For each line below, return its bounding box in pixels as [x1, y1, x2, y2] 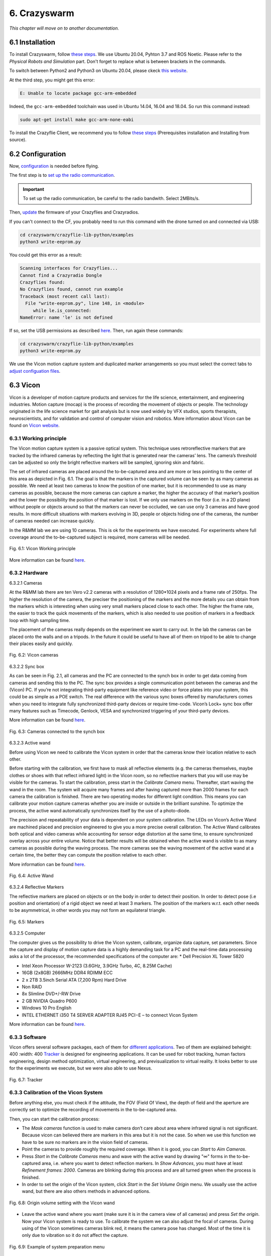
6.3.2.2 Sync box [9, 663, 45, 669]
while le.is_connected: [33, 307, 92, 313]
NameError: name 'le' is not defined [20, 315, 113, 320]
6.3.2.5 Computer [9, 930, 46, 936]
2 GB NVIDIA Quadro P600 [22, 998, 77, 1004]
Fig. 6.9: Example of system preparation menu [9, 1243, 105, 1249]
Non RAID [22, 984, 42, 990]
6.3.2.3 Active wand [9, 740, 51, 746]
